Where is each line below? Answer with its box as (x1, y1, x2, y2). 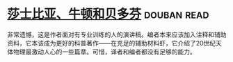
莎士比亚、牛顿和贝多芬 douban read (7, 6, 209, 22)
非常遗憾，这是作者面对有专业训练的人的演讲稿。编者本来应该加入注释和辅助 (7, 30, 227, 39)
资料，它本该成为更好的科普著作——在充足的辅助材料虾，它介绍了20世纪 (7, 39, 216, 47)
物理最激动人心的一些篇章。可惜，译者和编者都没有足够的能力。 (13, 48, 196, 56)
